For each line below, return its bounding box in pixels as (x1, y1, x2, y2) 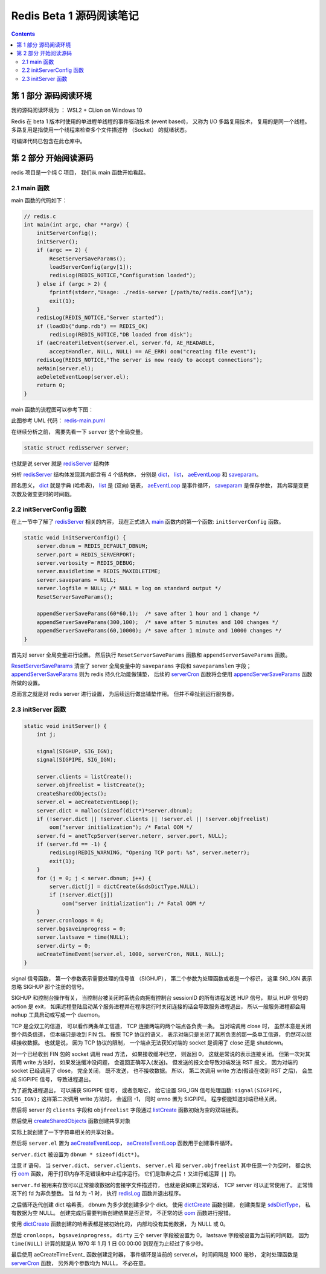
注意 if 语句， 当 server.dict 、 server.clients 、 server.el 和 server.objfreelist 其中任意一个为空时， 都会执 (11, 1162, 312, 1169)
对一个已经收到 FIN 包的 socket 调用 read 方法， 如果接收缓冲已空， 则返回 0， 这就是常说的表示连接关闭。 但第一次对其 (11, 1050, 311, 1057)
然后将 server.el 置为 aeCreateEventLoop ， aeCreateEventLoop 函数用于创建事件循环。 (11, 1139, 236, 1147)
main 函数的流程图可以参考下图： (11, 405, 94, 413)
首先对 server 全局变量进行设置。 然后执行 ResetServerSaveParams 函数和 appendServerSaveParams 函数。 (11, 651, 291, 658)
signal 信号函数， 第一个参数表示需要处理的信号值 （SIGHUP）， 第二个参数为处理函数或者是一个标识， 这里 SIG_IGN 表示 (11, 974, 313, 982)
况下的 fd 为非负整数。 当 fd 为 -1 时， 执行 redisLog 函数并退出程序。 (11, 1190, 184, 1197)
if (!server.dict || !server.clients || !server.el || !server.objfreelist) (36, 816, 269, 822)
